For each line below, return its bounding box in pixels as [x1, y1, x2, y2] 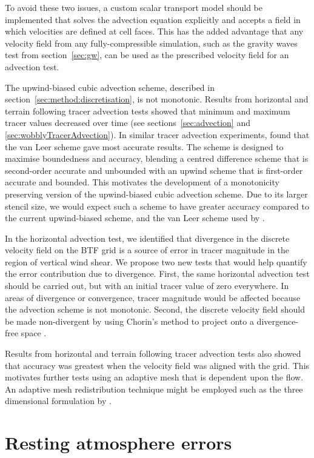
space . [21, 327, 47, 339]
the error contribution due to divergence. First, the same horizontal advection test [5, 267, 310, 280]
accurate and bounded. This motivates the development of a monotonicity [5, 176, 279, 188]
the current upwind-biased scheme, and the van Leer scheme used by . [5, 211, 265, 224]
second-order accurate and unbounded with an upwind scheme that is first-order [5, 164, 303, 176]
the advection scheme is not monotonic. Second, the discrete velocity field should [5, 303, 305, 316]
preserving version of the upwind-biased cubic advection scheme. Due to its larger [5, 187, 308, 200]
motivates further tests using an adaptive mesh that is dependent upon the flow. [5, 371, 304, 383]
